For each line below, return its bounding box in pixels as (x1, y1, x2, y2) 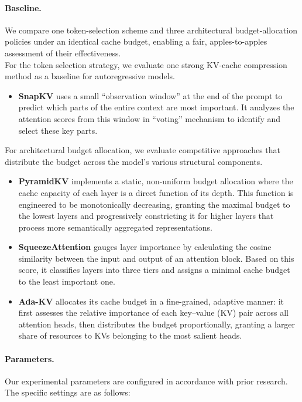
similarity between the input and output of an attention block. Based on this (18, 252, 294, 264)
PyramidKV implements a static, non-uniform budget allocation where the (18, 175, 293, 187)
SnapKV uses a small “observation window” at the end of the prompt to (18, 89, 283, 102)
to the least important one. (18, 275, 115, 288)
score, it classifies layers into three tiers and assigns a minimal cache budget (18, 264, 290, 276)
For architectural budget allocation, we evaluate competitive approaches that (5, 144, 280, 156)
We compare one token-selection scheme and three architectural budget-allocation (5, 23, 297, 36)
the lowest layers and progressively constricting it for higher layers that (18, 210, 274, 222)
